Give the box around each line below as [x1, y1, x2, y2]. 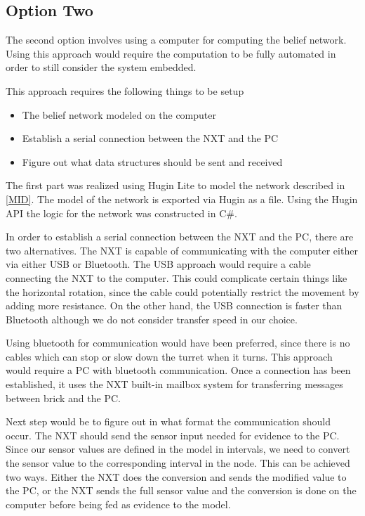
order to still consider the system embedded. [6, 60, 197, 75]
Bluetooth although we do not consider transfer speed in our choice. [6, 311, 298, 326]
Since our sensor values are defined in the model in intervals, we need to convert [6, 441, 350, 456]
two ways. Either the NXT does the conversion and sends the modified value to [6, 469, 347, 484]
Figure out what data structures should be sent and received [22, 154, 283, 169]
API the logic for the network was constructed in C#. [6, 205, 237, 220]
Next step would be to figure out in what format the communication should [6, 414, 331, 429]
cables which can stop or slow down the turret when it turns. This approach [6, 349, 333, 363]
